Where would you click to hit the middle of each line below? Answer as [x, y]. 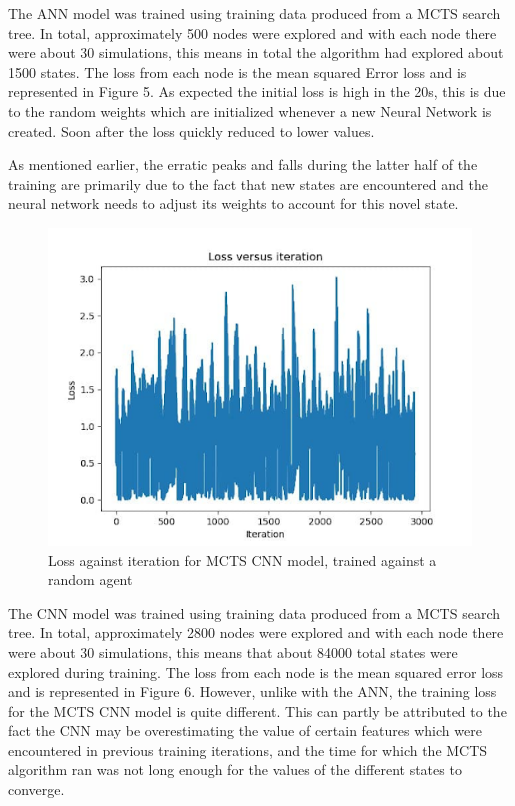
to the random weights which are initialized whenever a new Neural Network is [250, 110]
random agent [90, 579]
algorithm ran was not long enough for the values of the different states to [235, 769]
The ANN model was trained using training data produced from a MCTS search [254, 13]
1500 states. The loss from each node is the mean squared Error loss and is [237, 71]
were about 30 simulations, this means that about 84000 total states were [233, 651]
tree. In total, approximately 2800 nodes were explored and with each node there [256, 632]
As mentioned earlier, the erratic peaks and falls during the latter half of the [243, 164]
